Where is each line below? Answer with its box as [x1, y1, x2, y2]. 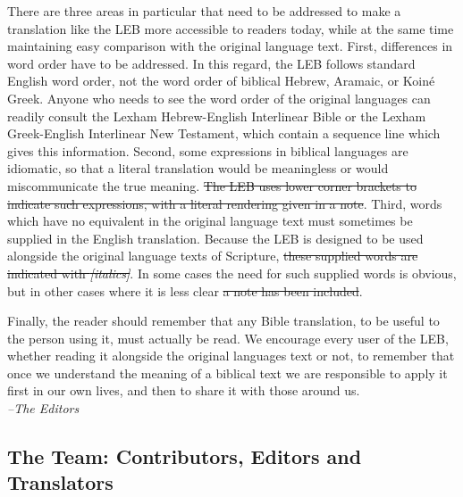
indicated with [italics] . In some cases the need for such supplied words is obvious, [7, 263, 457, 282]
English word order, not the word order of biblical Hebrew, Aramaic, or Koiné [7, 71, 435, 90]
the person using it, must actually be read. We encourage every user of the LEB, [7, 328, 449, 347]
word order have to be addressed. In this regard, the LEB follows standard [7, 54, 416, 72]
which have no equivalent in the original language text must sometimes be [7, 211, 413, 230]
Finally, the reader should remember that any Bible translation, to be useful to [7, 311, 440, 330]
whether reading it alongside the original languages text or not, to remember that [7, 346, 455, 365]
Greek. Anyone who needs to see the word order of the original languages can [7, 88, 431, 107]
